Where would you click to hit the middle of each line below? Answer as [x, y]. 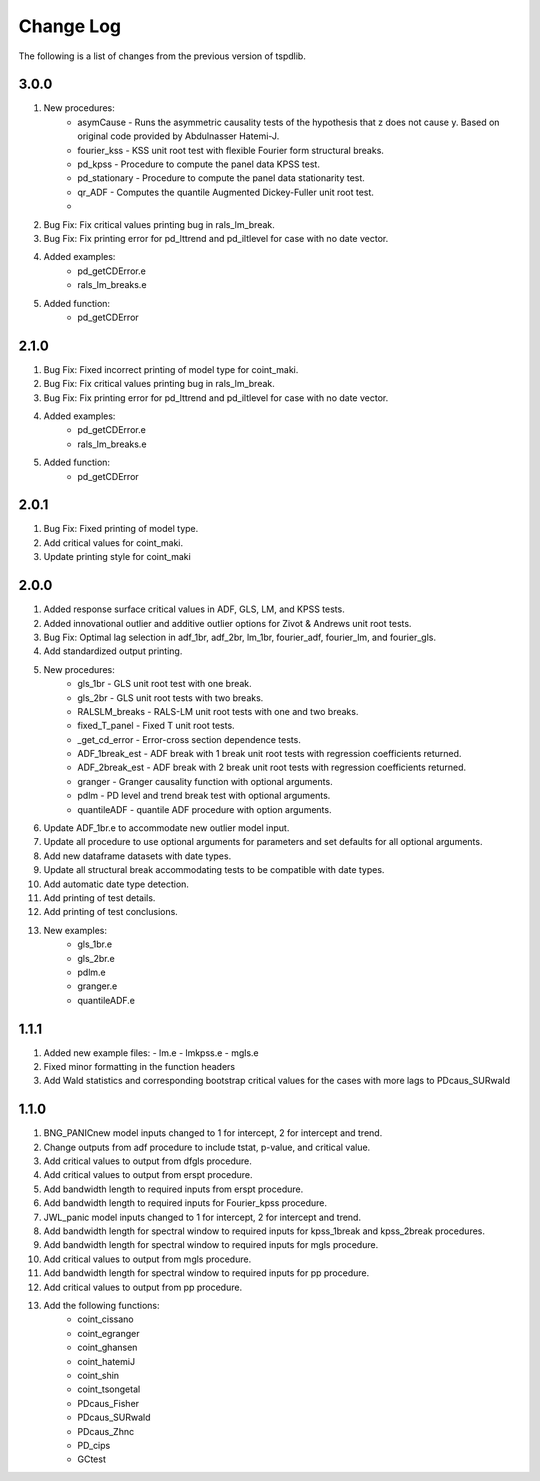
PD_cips [94, 1445]
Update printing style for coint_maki [117, 557]
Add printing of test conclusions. [111, 912]
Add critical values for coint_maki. [113, 542]
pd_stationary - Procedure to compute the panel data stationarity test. [221, 178]
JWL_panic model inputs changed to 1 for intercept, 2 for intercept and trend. [202, 1217]
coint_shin [98, 1375]
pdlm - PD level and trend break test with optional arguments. [204, 796]
